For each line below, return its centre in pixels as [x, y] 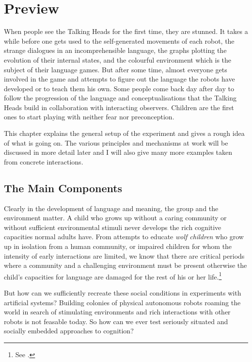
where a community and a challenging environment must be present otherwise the [126, 265]
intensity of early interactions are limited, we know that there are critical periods [124, 255]
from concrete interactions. [44, 161]
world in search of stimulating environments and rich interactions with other [117, 312]
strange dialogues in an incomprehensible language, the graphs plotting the [115, 50]
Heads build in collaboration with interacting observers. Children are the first [119, 107]
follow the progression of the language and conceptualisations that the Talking [120, 98]
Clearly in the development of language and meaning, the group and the [111, 208]
